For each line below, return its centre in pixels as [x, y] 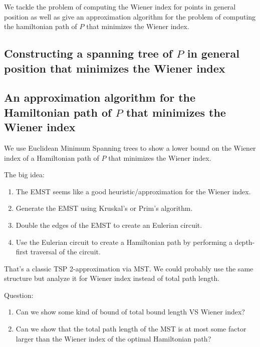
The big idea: [24, 175]
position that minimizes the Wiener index [115, 68]
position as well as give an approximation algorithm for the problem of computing [130, 16]
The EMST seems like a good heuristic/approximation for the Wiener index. [133, 191]
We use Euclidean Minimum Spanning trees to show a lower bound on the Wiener [130, 147]
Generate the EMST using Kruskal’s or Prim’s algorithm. [104, 208]
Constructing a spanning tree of [88, 53]
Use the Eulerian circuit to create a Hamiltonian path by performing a [124, 242]
